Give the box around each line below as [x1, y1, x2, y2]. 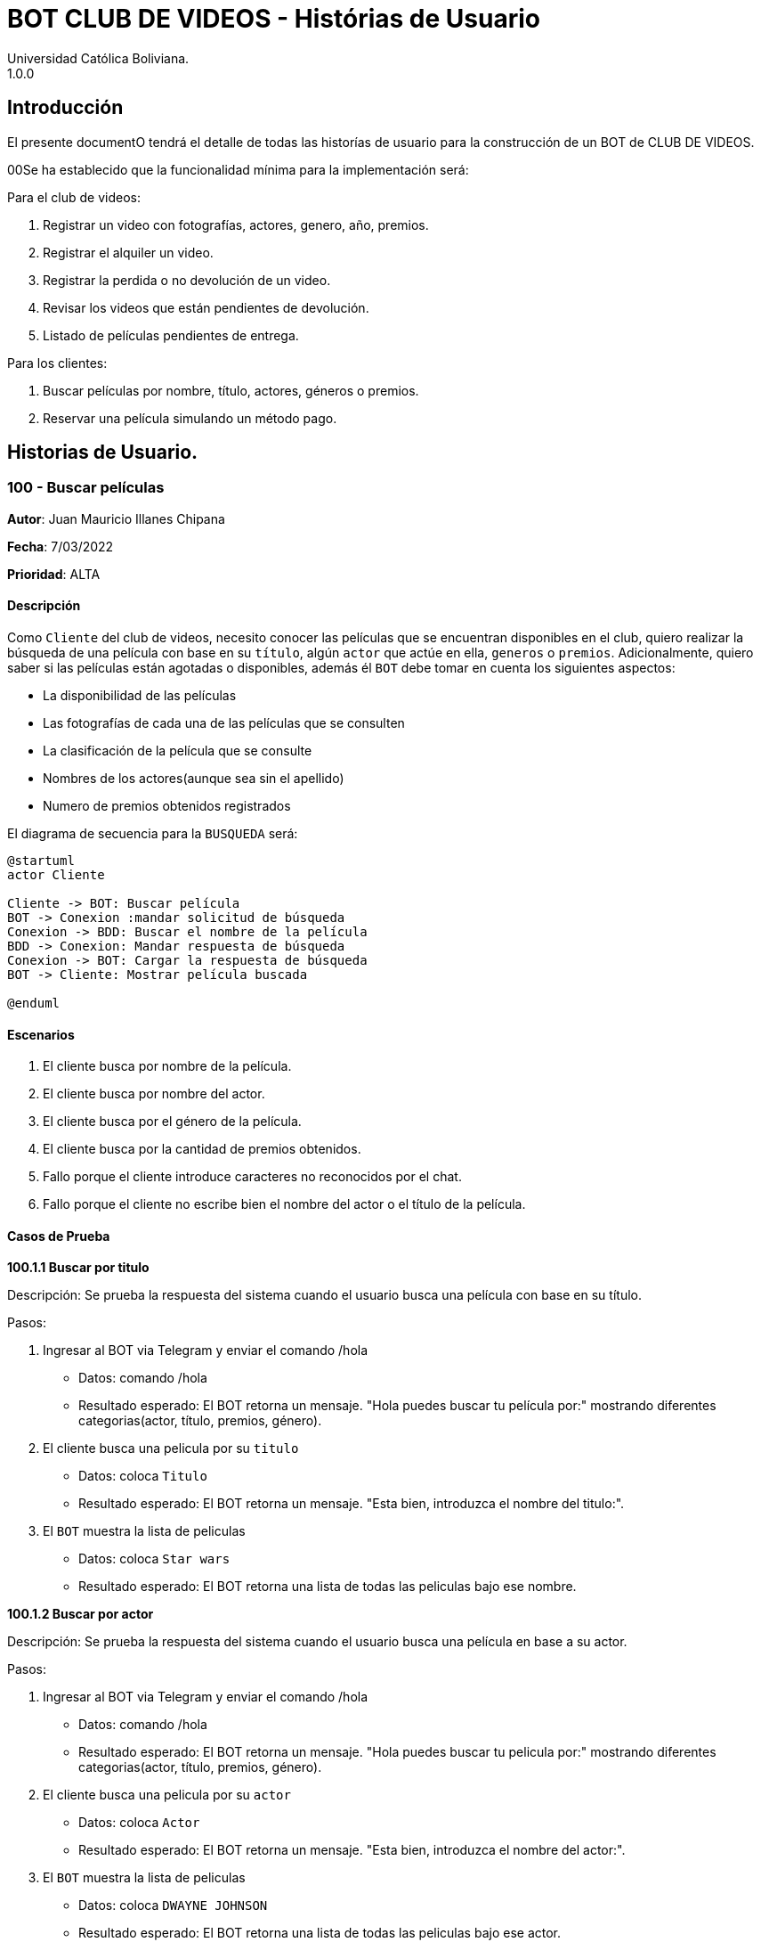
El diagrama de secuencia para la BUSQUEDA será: [7, 826, 298, 842]
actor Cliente [7, 868, 105, 883]
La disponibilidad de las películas [43, 688, 237, 704]
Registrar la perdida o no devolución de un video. [43, 272, 331, 288]
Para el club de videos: [7, 189, 142, 205]
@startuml [7, 853, 75, 869]
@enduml [7, 996, 61, 1011]
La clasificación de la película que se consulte [43, 743, 312, 759]
